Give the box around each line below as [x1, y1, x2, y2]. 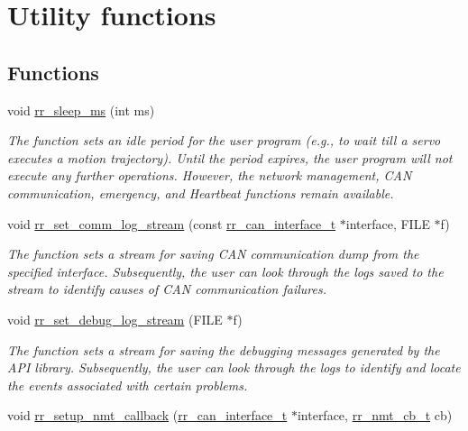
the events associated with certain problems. [7, 375, 248, 394]
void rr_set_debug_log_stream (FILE [7, 309, 223, 328]
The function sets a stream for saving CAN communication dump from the [7, 244, 419, 263]
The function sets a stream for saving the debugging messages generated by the [7, 340, 440, 359]
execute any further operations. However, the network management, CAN [7, 166, 412, 185]
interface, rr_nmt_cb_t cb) [297, 406, 453, 425]
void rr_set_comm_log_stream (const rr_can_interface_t [7, 214, 336, 233]
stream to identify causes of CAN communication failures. [7, 280, 326, 298]
